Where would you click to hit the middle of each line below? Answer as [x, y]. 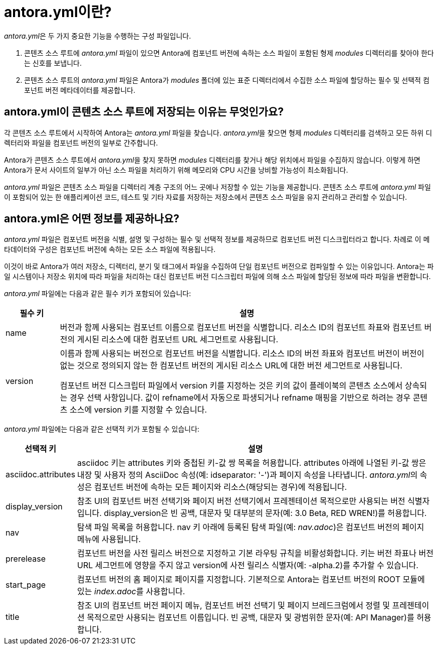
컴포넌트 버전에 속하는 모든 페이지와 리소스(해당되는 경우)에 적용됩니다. [221, 487]
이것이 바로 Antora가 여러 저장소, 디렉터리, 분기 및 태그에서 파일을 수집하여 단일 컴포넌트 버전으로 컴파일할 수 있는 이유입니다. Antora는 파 [219, 267]
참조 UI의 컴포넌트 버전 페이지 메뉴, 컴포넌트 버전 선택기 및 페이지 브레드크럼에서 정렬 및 [234, 606]
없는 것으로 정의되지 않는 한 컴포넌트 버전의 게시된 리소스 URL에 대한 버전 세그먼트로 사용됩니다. [231, 366]
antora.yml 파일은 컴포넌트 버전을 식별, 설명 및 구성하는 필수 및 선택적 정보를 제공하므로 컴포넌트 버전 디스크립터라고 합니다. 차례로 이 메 [217, 239]
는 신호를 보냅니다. [53, 63]
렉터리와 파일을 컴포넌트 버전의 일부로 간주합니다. [81, 143]
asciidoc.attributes [41, 475]
